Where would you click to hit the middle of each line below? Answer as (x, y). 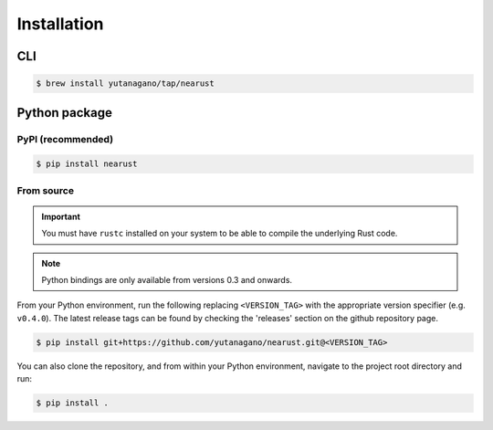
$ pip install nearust (87, 164)
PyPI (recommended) (65, 139)
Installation (60, 24)
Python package (65, 113)
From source (46, 190)
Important (61, 216)
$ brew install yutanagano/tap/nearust (125, 84)
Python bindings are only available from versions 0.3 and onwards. (167, 280)
